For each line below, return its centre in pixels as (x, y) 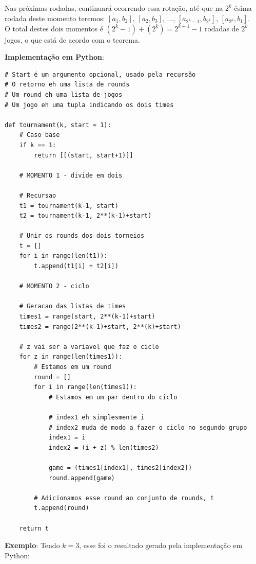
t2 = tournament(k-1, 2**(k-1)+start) (85, 216)
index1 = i (67, 438)
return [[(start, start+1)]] (84, 155)
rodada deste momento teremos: (55, 18)
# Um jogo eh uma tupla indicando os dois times (89, 105)
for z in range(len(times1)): (71, 357)
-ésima (242, 8)
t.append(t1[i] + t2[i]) (76, 266)
